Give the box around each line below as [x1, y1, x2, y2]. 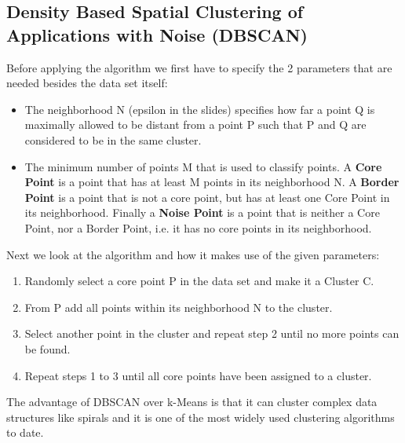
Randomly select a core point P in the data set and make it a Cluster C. [24, 273, 374, 289]
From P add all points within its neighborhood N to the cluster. [24, 298, 333, 315]
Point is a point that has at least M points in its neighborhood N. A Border [24, 174, 400, 190]
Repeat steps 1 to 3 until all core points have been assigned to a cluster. [24, 367, 372, 383]
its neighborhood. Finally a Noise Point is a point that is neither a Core [24, 204, 380, 221]
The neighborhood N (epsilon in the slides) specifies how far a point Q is [24, 101, 375, 117]
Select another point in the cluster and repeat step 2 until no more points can [24, 325, 400, 342]
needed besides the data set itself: [6, 75, 168, 91]
